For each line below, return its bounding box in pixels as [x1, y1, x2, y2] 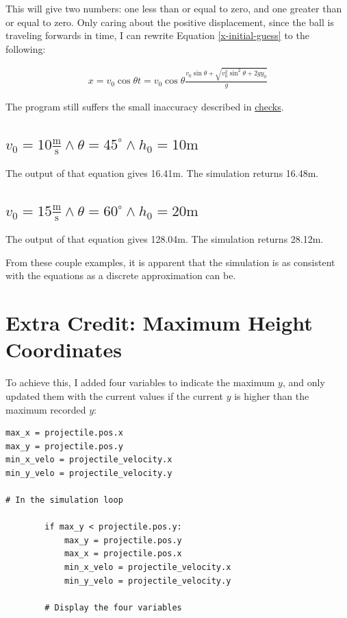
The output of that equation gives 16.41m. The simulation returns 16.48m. [5, 165, 319, 180]
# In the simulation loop [5, 495, 123, 506]
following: [5, 41, 46, 56]
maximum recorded [5, 402, 86, 416]
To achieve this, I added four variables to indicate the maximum [5, 375, 275, 390]
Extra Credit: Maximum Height [5, 309, 313, 337]
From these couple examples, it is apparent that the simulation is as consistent [5, 254, 335, 269]
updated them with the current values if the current [5, 388, 223, 403]
